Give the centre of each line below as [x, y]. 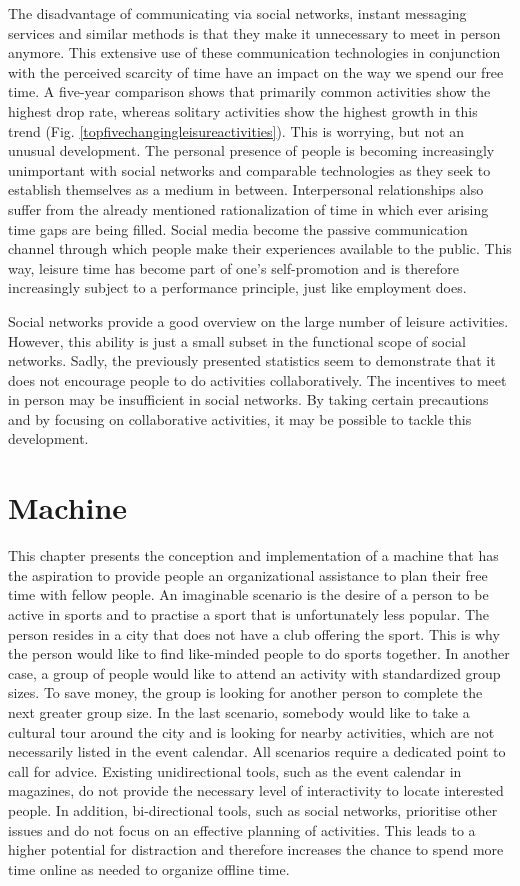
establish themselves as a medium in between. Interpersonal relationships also [246, 189]
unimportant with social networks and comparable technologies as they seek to [249, 169]
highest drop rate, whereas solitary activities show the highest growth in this [243, 110]
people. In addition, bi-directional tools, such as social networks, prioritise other [253, 809]
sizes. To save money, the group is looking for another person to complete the [245, 692]
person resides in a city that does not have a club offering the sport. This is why [254, 633]
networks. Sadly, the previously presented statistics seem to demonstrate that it [252, 360]
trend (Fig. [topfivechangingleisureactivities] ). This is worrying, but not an [236, 130]
